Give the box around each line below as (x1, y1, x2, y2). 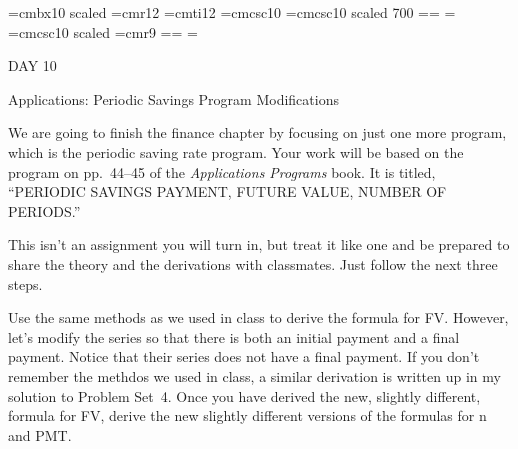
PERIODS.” (8, 200, 81, 221)
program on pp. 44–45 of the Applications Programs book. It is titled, (8, 161, 436, 182)
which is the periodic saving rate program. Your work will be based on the (8, 141, 464, 162)
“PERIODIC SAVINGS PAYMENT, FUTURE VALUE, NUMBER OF (8, 181, 447, 202)
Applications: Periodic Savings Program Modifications (8, 88, 339, 109)
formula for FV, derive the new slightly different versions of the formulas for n (8, 405, 487, 426)
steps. (8, 273, 43, 294)
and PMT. (8, 424, 72, 445)
